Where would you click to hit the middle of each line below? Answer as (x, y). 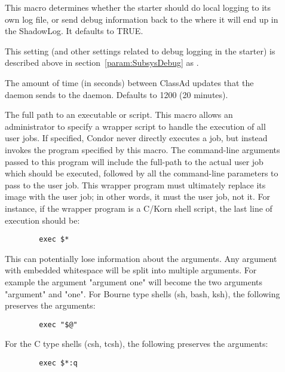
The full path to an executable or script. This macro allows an (119, 115)
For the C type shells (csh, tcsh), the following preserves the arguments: (137, 344)
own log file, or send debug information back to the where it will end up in (142, 19)
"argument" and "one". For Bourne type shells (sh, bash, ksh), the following (142, 293)
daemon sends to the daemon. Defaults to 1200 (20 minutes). (117, 94)
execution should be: (42, 220)
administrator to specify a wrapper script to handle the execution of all (135, 126)
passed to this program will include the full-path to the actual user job (134, 161)
